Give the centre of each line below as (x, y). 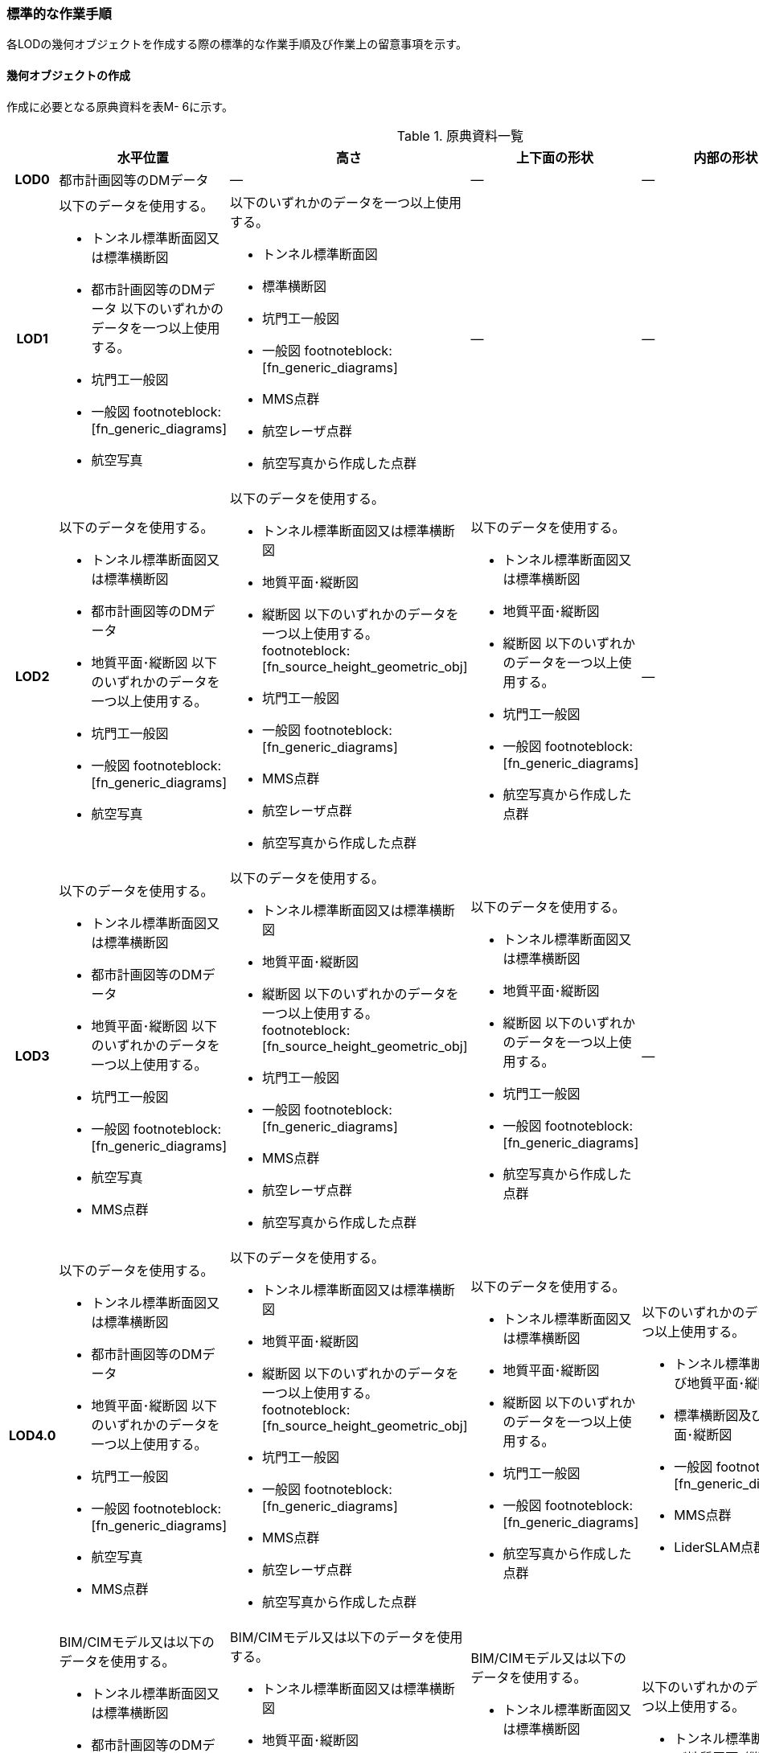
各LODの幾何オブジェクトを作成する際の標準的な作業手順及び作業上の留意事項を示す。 (237, 44)
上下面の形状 (554, 157)
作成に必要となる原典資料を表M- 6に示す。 (120, 106)
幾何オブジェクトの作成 (68, 75)
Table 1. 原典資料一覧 (460, 135)
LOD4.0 (33, 1435)
